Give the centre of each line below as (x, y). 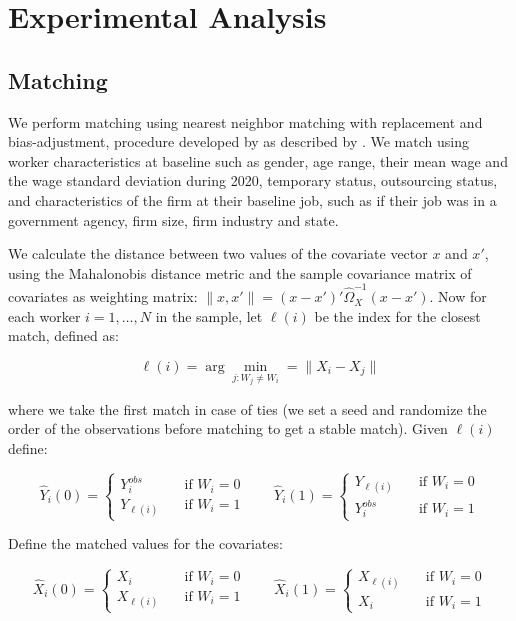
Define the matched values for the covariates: (145, 543)
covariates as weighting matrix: (103, 296)
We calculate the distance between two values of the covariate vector (218, 253)
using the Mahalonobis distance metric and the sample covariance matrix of (240, 272)
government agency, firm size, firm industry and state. (173, 219)
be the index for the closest (397, 315)
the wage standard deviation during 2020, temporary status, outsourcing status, (253, 180)
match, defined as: (63, 335)
